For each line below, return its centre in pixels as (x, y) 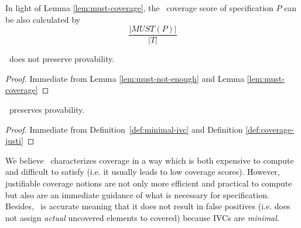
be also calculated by (43, 19)
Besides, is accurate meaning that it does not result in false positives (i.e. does (148, 206)
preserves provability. (47, 110)
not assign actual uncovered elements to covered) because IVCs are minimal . (142, 217)
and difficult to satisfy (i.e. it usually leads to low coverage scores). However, (143, 172)
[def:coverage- (270, 129)
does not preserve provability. (62, 59)
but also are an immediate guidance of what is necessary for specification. (137, 194)
